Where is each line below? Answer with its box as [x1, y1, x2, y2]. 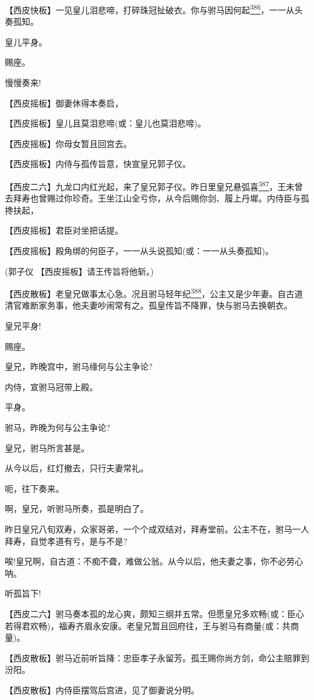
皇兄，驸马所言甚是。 [5, 441, 89, 454]
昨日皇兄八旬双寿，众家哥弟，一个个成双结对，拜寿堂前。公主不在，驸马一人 [5, 523, 309, 535]
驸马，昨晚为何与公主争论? [5, 421, 111, 434]
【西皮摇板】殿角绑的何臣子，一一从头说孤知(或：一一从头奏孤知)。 [5, 244, 274, 257]
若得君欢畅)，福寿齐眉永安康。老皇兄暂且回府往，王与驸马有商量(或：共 [5, 619, 290, 632]
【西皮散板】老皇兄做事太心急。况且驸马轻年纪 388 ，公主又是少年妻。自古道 [5, 286, 303, 299]
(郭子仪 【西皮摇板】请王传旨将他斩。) [5, 264, 154, 277]
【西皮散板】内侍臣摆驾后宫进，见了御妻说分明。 [5, 683, 199, 696]
